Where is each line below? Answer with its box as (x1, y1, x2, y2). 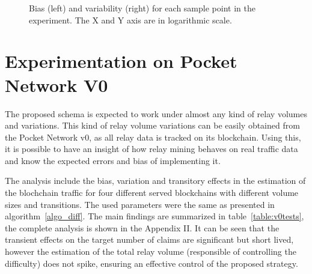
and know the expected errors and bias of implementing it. (5, 154, 221, 166)
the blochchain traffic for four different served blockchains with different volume (5, 186, 299, 199)
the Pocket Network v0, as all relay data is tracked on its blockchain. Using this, (5, 130, 301, 143)
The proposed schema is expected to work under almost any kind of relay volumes (5, 107, 307, 120)
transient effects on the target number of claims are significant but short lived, (5, 233, 294, 246)
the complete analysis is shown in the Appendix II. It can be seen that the (5, 221, 280, 234)
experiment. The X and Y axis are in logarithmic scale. (29, 13, 232, 26)
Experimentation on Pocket (5, 49, 237, 73)
